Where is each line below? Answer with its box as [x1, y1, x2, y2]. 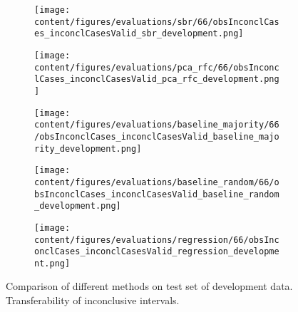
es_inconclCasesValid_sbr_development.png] [34, 28, 244, 39]
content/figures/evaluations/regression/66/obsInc [34, 234, 279, 245]
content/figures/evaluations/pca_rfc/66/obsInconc [34, 62, 279, 73]
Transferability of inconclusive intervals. [6, 293, 180, 308]
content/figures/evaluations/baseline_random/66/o [34, 177, 279, 187]
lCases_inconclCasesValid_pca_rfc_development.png [34, 74, 279, 85]
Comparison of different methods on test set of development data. [6, 279, 293, 293]
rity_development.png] [34, 143, 142, 154]
